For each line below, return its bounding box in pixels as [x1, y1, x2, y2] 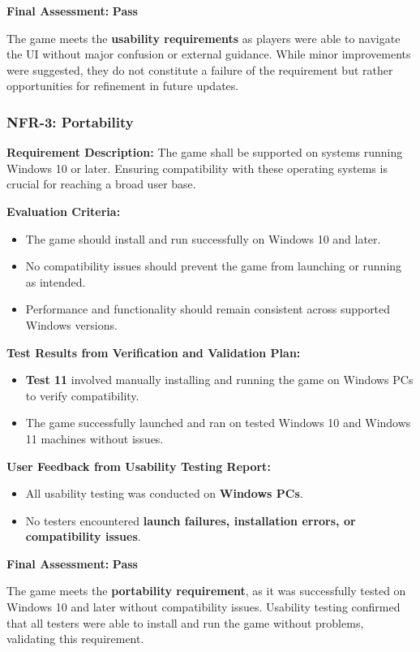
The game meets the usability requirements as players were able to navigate [6, 29, 401, 46]
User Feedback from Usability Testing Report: [6, 457, 271, 474]
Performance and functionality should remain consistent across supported [25, 300, 391, 317]
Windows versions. [25, 316, 118, 333]
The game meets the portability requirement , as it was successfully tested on [6, 582, 406, 599]
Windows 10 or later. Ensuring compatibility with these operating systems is [6, 159, 388, 176]
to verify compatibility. [25, 386, 139, 404]
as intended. [25, 273, 86, 290]
